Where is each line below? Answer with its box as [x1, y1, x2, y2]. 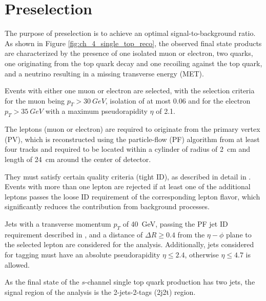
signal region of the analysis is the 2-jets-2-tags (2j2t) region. [5, 286, 196, 297]
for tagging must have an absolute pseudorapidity [5, 249, 160, 260]
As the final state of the [5, 276, 79, 287]
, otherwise [185, 249, 219, 260]
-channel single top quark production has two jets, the [85, 276, 255, 287]
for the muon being [5, 95, 65, 106]
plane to [226, 229, 252, 239]
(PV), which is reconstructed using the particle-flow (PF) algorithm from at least [5, 133, 260, 144]
